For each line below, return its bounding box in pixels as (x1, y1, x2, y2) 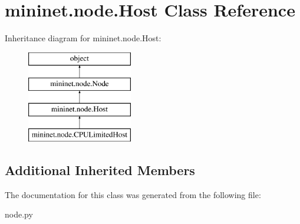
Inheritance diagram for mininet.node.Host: (5, 32, 161, 44)
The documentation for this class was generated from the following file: (5, 188, 261, 200)
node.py (5, 208, 33, 220)
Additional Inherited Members (5, 160, 195, 179)
